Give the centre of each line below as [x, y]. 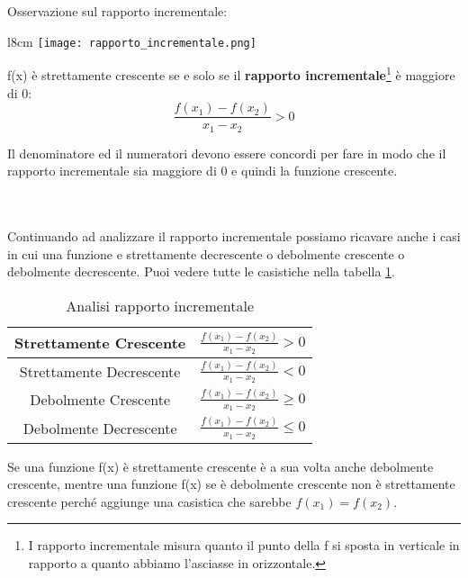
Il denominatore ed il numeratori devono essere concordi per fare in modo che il [227, 153]
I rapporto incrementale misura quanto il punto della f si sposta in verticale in [244, 545]
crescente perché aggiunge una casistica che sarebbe [149, 501]
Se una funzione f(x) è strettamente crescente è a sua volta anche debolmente [220, 466]
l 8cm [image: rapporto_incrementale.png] [132, 41]
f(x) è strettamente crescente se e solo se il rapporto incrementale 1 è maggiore [231, 73]
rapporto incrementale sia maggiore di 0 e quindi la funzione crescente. [202, 171]
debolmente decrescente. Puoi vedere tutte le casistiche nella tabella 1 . [201, 271]
